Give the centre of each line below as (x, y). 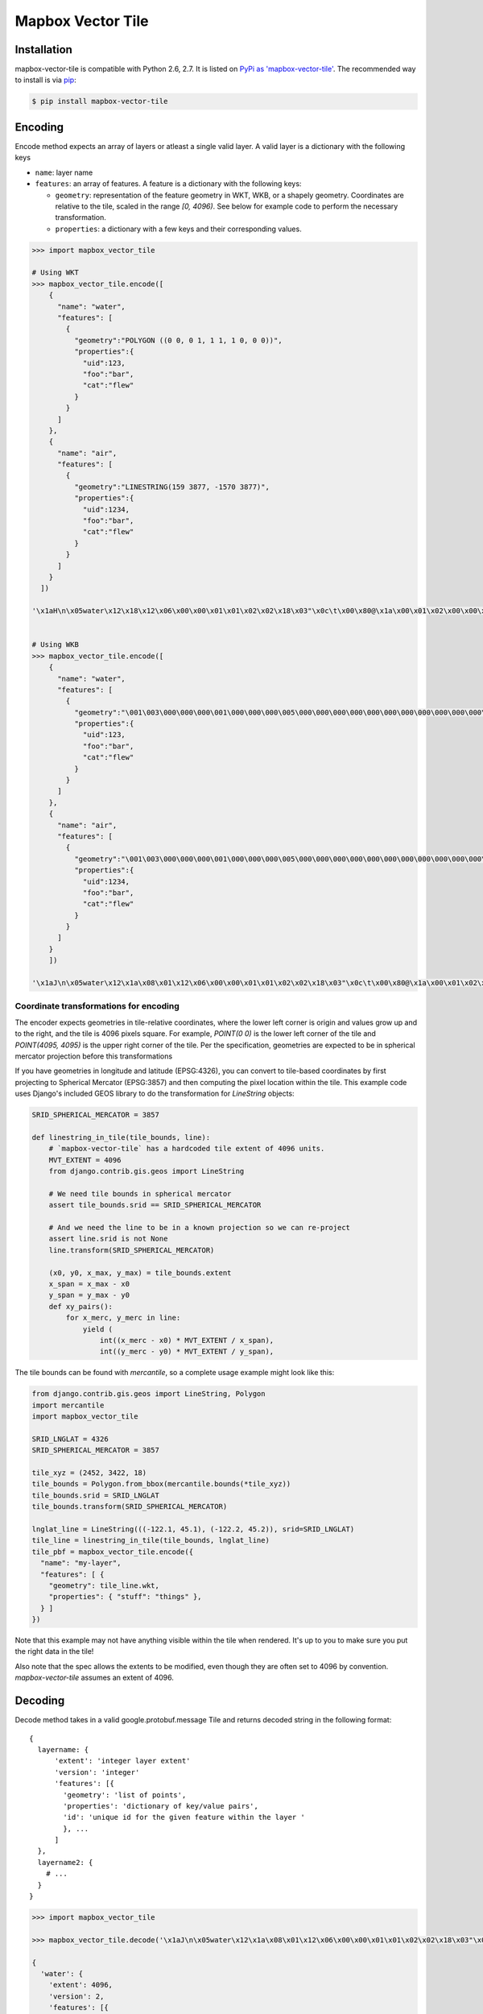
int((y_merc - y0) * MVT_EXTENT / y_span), (187, 1352)
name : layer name (64, 172)
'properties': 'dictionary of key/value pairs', (161, 1806)
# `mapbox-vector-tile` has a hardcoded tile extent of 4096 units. (187, 1149)
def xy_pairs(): (80, 1306)
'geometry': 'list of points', (125, 1795)
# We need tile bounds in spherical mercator (140, 1193)
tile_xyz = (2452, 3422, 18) (89, 1473)
